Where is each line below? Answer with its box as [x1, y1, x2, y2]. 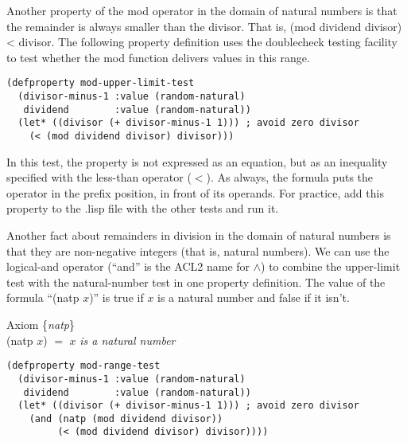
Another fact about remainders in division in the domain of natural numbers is [6, 227, 391, 244]
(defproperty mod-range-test [6, 360, 161, 372]
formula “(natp [6, 289, 79, 306]
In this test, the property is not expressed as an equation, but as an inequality [6, 153, 388, 170]
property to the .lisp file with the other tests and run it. [6, 200, 279, 217]
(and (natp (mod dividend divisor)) [29, 413, 223, 424]
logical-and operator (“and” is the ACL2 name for [6, 258, 250, 275]
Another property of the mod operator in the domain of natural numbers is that [6, 2, 397, 18]
